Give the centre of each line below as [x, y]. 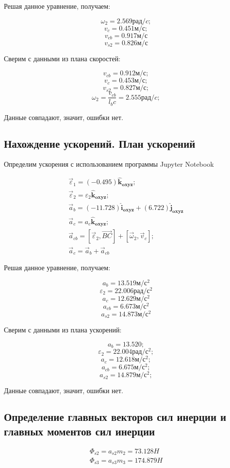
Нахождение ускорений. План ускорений [100, 143]
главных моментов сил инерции [80, 431]
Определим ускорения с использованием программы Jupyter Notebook [109, 164]
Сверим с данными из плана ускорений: [63, 329]
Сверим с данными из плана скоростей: [62, 58]
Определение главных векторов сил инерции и [115, 417]
